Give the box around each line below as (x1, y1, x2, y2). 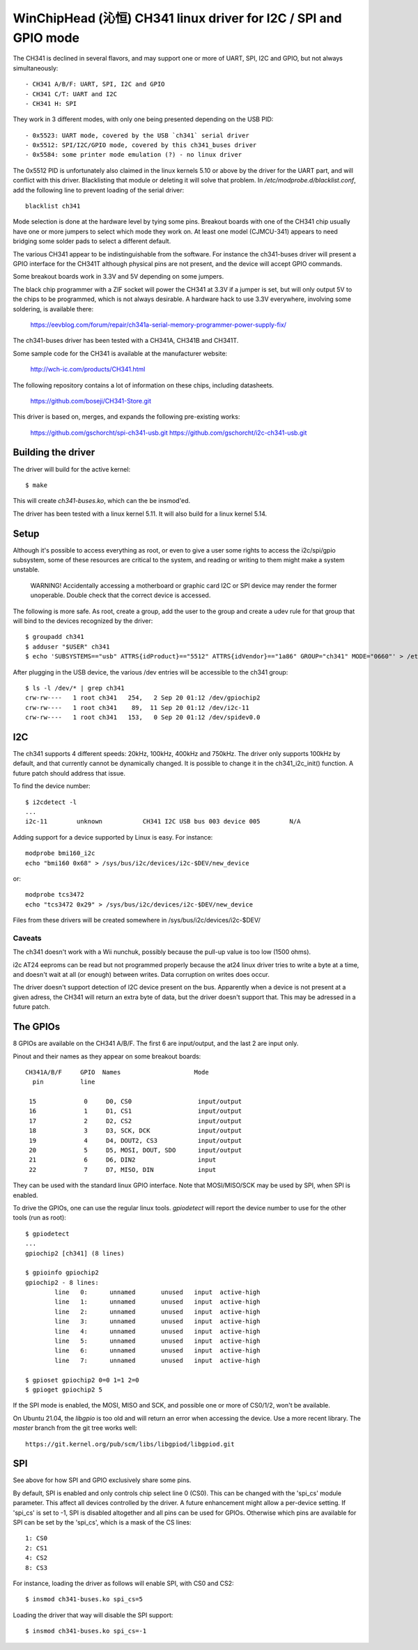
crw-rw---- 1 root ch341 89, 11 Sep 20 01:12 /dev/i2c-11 (25, 704, 250, 711)
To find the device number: (13, 782, 91, 790)
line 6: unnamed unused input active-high (54, 1347, 261, 1355)
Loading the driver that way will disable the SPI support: (13, 1610, 173, 1619)
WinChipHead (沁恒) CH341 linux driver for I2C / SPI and (13, 10, 342, 26)
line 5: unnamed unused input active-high (54, 1337, 261, 1345)
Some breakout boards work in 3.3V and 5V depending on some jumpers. (13, 272, 224, 281)
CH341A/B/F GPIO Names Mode (25, 1068, 209, 1076)
